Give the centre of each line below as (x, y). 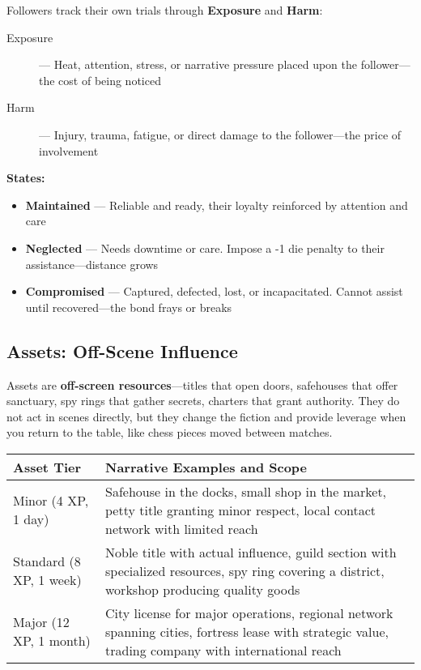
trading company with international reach (223, 650)
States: (26, 178)
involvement (69, 150)
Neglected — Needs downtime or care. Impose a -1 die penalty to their (205, 248)
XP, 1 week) (47, 580)
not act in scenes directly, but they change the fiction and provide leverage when (206, 416)
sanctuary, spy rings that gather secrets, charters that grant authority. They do (203, 401)
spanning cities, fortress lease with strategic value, (247, 631)
